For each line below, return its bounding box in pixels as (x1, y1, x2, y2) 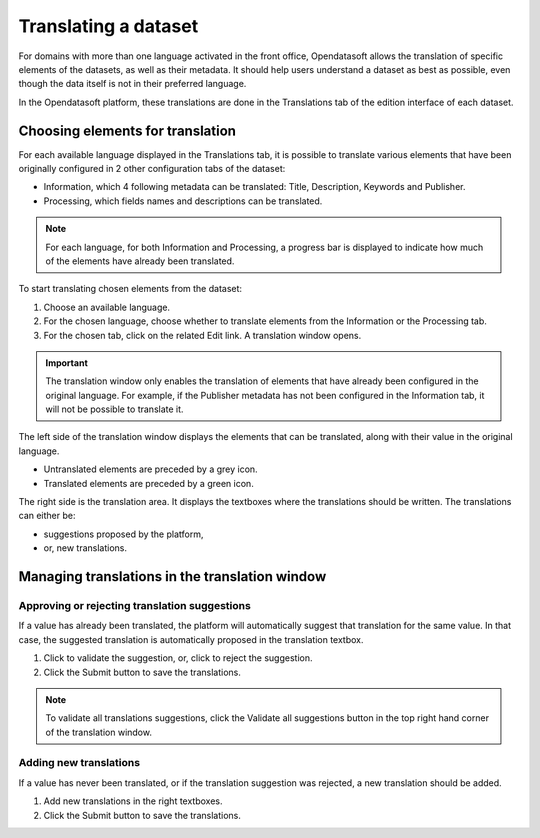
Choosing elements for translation (18, 122, 237, 139)
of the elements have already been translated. (45, 255, 235, 267)
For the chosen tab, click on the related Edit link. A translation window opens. (43, 329, 362, 341)
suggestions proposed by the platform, (43, 528, 204, 540)
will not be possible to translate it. (45, 403, 184, 415)
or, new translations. (43, 542, 128, 554)
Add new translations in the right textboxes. (43, 795, 223, 807)
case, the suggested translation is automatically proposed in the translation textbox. (18, 633, 364, 645)
